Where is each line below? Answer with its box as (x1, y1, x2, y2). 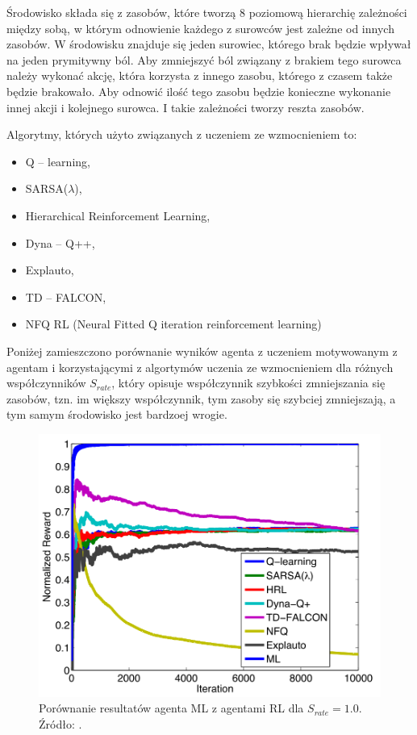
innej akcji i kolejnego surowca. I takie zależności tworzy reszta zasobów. (6, 98, 365, 115)
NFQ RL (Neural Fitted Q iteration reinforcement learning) (25, 315, 322, 332)
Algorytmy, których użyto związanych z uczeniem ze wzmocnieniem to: (6, 126, 357, 143)
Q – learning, (25, 152, 90, 169)
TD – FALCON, (25, 288, 106, 305)
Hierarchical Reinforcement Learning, (25, 207, 211, 223)
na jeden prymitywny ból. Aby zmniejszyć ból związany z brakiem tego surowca (6, 51, 402, 68)
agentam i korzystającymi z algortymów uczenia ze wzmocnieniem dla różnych (6, 358, 394, 375)
